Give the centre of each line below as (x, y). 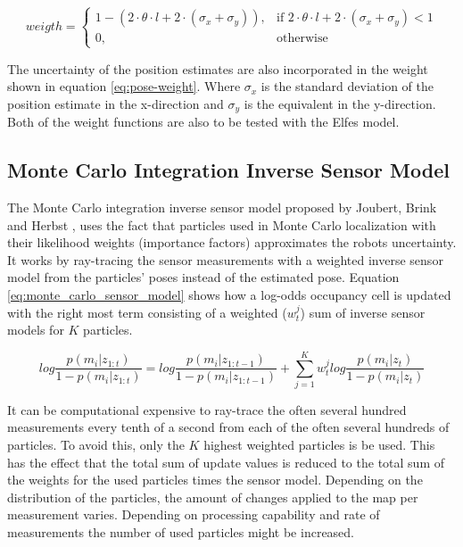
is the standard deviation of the (347, 86)
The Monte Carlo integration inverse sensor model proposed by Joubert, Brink (222, 207)
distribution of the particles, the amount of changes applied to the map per (213, 497)
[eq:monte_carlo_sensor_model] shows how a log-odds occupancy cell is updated (229, 294)
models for (36, 330)
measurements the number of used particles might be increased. (181, 532)
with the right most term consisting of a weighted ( (147, 312)
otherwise (302, 39)
